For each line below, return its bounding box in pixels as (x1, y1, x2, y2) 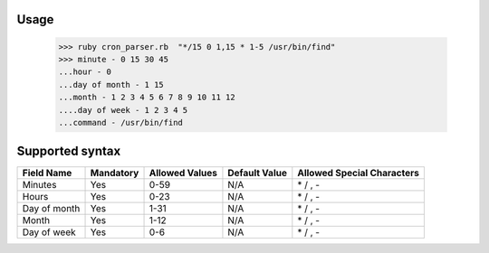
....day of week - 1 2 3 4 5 (58, 105, 188, 115)
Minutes (22, 179, 57, 192)
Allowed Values (149, 167, 217, 180)
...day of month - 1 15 (58, 80, 165, 89)
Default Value (227, 167, 287, 180)
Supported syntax (16, 144, 121, 159)
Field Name (22, 167, 72, 180)
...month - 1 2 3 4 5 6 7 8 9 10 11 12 (58, 92, 235, 103)
